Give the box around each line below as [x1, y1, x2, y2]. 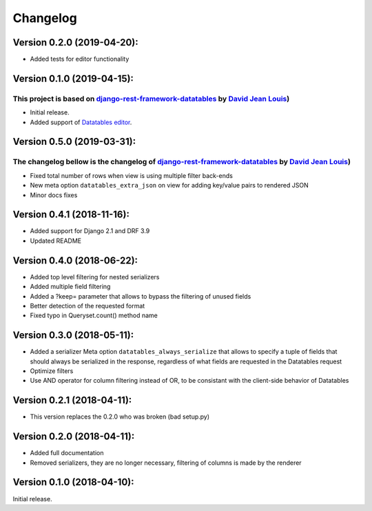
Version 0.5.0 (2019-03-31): [12, 136, 136, 148]
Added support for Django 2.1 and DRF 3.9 [30, 227, 150, 235]
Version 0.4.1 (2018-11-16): [12, 209, 130, 221]
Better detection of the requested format [30, 301, 145, 310]
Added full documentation [30, 449, 104, 457]
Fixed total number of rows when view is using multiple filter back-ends [30, 171, 234, 179]
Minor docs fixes [30, 190, 78, 199]
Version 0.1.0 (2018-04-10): [12, 477, 134, 488]
